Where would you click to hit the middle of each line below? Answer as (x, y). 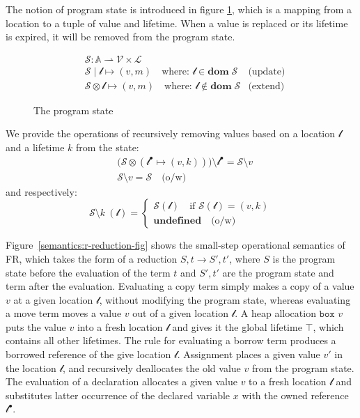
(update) (267, 71)
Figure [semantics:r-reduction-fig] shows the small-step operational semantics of (175, 245)
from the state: (108, 147)
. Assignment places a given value (249, 354)
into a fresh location (120, 326)
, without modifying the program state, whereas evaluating (225, 299)
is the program (304, 258)
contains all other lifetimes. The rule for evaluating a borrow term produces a (171, 340)
